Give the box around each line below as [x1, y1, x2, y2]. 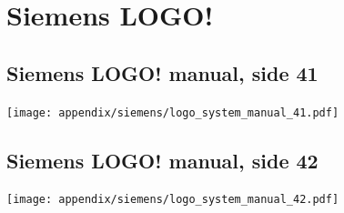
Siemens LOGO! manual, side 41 [6, 58, 319, 86]
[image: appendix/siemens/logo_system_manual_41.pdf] [6, 106, 339, 119]
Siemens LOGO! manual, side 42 [6, 146, 319, 174]
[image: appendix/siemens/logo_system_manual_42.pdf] [6, 193, 339, 207]
